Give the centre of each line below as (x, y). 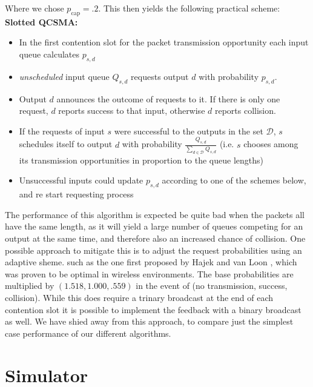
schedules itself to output (66, 144)
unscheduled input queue (64, 76)
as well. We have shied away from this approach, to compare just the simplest (149, 321)
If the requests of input (62, 131)
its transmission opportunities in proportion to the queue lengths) (141, 160)
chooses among (271, 144)
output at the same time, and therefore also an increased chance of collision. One (155, 238)
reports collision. (245, 111)
